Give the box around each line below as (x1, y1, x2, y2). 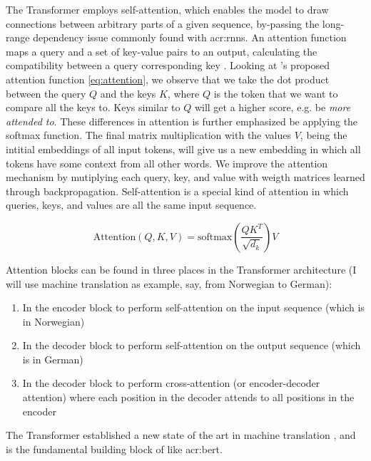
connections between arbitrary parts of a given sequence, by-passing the (6, 16, 320, 31)
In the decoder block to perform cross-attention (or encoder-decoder (22, 375, 320, 390)
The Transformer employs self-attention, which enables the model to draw (6, 2, 329, 16)
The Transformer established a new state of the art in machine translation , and (6, 428, 356, 442)
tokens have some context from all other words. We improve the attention (6, 155, 328, 170)
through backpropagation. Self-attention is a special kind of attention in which (6, 183, 349, 198)
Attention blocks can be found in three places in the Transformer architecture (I (6, 261, 357, 276)
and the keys (100, 86, 156, 100)
